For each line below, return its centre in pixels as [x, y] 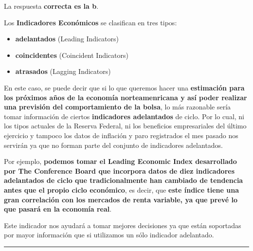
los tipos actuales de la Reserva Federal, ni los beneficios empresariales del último [125, 126]
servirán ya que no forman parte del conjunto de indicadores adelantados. [114, 145]
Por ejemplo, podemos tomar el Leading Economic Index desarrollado [120, 161]
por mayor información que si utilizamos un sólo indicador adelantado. [109, 235]
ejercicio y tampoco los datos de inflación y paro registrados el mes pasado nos [121, 135]
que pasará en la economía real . [58, 209]
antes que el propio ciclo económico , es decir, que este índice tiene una [121, 189]
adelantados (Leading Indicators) [67, 39]
